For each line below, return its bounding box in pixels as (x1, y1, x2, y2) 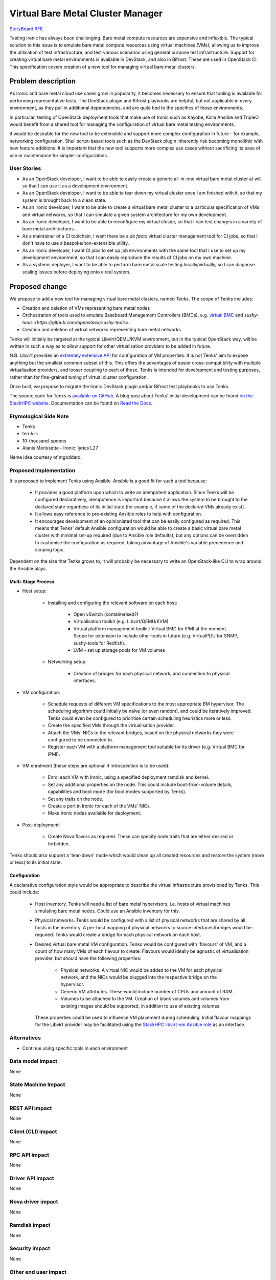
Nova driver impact (9, 1198, 58, 1205)
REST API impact (9, 1104, 52, 1112)
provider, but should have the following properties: (35, 955, 142, 962)
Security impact (9, 1245, 51, 1252)
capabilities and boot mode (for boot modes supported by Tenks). (48, 788, 187, 795)
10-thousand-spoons (22, 438, 66, 444)
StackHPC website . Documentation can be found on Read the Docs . (9, 400, 153, 406)
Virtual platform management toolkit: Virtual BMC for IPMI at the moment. (73, 625, 227, 632)
